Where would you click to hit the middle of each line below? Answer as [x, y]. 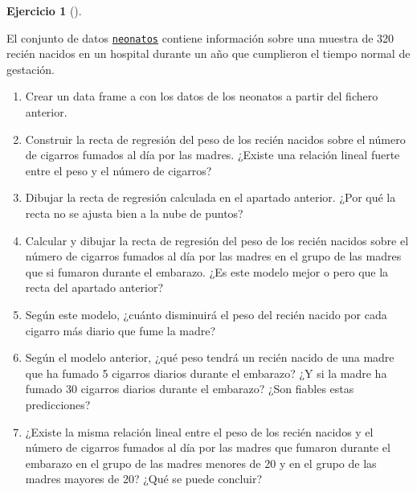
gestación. [31, 69]
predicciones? [58, 404]
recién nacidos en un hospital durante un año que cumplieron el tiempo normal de [208, 53]
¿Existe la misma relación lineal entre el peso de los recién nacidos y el [199, 431]
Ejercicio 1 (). [44, 10]
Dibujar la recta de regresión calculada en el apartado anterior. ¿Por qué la [211, 197]
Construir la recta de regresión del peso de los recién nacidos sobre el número [215, 139]
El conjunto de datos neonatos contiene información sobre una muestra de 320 [200, 37]
